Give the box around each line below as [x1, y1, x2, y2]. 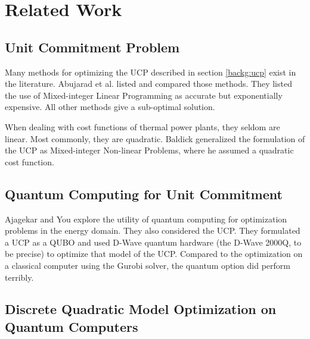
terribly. [5, 271, 34, 283]
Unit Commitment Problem [5, 37, 180, 56]
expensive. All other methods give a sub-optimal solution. [5, 101, 215, 113]
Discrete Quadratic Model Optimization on [5, 300, 277, 318]
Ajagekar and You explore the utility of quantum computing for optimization [5, 212, 287, 225]
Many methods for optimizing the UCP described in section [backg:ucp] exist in [5, 65, 296, 78]
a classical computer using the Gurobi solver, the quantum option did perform [5, 259, 290, 271]
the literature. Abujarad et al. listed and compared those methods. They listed [5, 77, 292, 90]
